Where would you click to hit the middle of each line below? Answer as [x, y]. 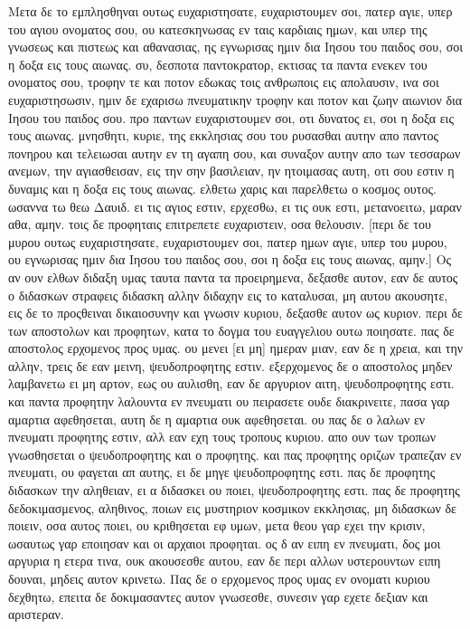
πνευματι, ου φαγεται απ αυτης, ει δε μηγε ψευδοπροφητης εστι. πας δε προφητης [222, 472]
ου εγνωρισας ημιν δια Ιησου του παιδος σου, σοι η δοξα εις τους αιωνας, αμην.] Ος [230, 259]
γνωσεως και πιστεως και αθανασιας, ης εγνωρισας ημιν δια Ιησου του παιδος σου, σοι [236, 47]
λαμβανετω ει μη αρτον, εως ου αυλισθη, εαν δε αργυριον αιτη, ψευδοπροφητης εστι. [231, 383]
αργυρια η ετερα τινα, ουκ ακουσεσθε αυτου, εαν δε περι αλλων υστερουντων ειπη [225, 561]
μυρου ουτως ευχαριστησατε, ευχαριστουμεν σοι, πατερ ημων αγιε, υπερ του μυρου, [228, 241]
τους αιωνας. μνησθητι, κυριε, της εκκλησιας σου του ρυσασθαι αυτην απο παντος [224, 135]
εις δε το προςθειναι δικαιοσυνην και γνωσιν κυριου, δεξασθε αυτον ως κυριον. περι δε [235, 313]
